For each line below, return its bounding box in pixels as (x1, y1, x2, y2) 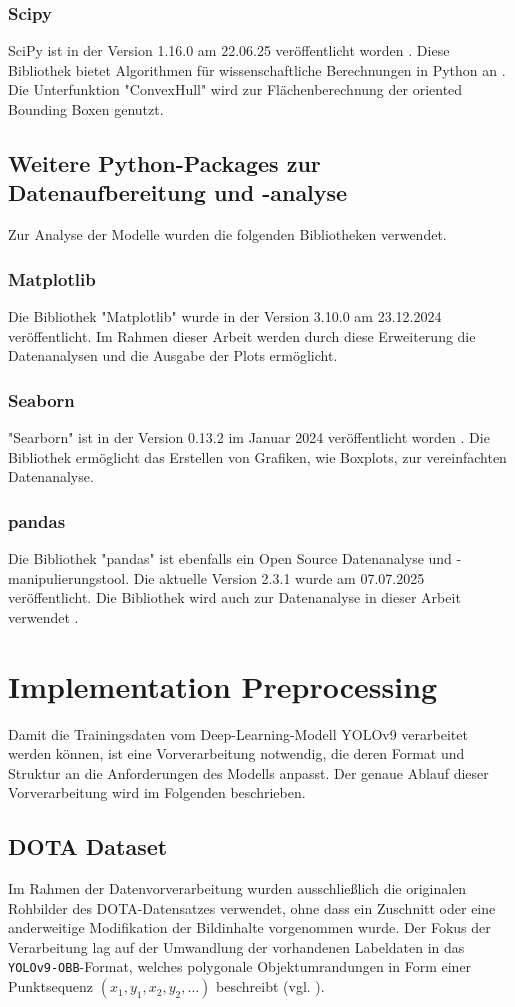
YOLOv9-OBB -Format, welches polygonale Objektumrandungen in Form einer (8, 956, 472, 977)
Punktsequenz (8, 976, 94, 997)
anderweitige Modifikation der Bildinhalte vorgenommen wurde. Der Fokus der (8, 917, 491, 938)
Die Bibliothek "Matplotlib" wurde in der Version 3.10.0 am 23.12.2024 (8, 306, 442, 326)
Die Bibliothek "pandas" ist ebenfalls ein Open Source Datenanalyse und (8, 548, 452, 568)
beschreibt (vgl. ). (216, 976, 325, 997)
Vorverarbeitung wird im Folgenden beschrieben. (8, 782, 306, 803)
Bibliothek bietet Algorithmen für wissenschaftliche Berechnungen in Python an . (8, 59, 506, 80)
